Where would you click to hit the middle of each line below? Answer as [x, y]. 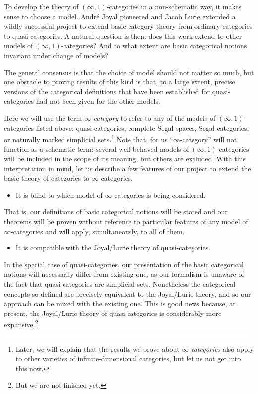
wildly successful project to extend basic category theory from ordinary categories [128, 26]
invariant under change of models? [56, 55]
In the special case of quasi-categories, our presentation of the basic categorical [124, 264]
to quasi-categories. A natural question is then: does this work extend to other [123, 36]
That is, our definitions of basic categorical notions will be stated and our [116, 211]
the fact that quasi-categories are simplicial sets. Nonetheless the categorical [120, 283]
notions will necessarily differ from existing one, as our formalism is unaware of [124, 274]
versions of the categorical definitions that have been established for [107, 91]
